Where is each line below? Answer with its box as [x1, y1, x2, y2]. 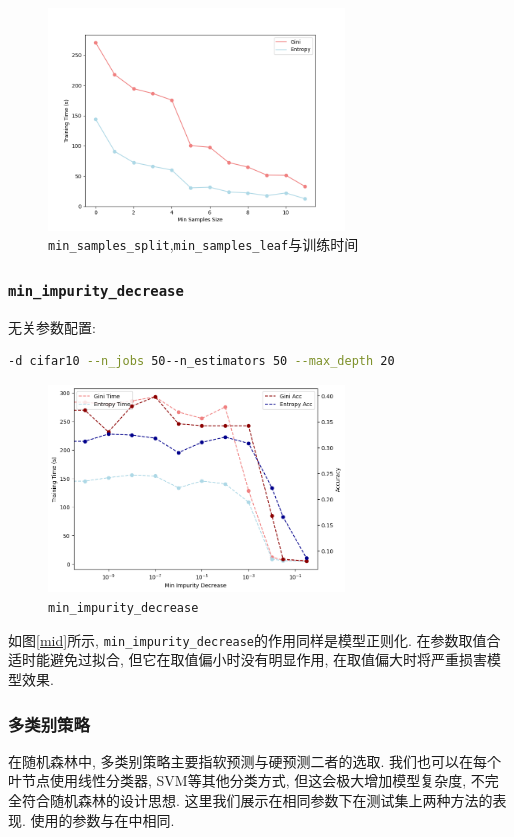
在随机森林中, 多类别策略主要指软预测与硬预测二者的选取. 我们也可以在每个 [8, 750, 502, 771]
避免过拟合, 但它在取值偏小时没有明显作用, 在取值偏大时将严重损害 [49, 649, 488, 670]
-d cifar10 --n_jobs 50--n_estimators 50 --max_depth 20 [8, 354, 395, 369]
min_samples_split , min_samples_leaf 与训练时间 [48, 234, 359, 255]
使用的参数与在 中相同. [30, 809, 175, 830]
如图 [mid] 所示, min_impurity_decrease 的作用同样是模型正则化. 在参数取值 [8, 629, 487, 650]
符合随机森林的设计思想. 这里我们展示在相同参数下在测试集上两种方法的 [21, 789, 493, 810]
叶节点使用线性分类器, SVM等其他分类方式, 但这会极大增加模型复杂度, [8, 770, 467, 791]
